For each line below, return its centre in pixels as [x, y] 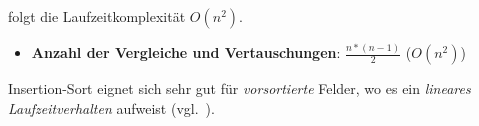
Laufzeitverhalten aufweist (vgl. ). [111, 107]
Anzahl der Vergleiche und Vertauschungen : [186, 52]
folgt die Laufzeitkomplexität [97, 16]
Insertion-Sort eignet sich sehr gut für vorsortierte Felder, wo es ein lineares [239, 88]
